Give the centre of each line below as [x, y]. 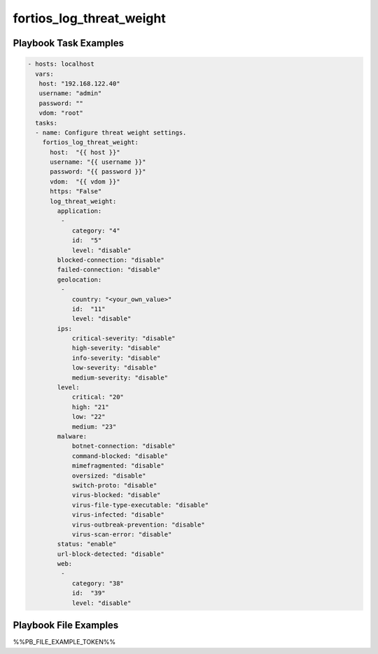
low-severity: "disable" [114, 368]
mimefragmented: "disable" [118, 466]
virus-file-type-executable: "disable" [140, 505]
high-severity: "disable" [116, 348]
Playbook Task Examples [69, 43]
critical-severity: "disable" [124, 339]
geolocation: [79, 279]
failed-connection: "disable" [109, 270]
